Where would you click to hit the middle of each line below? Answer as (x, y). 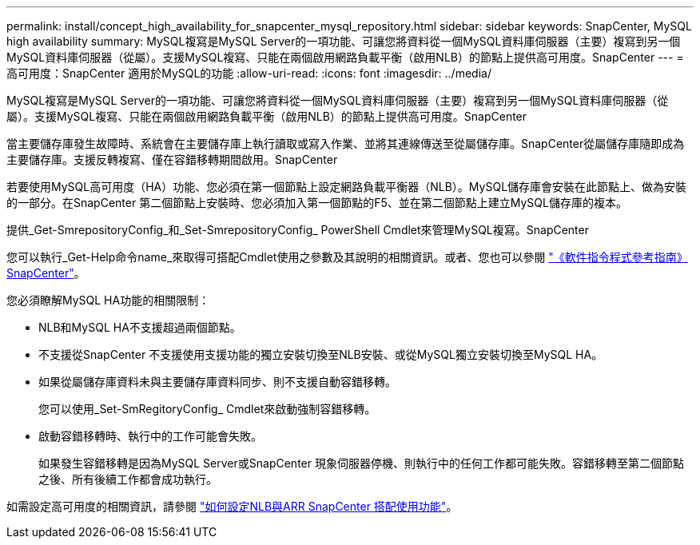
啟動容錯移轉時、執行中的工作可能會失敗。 (150, 436)
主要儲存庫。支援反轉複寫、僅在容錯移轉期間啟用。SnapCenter (172, 159)
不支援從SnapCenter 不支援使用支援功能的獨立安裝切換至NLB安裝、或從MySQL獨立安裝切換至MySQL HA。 (321, 354)
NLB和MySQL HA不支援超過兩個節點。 (140, 327)
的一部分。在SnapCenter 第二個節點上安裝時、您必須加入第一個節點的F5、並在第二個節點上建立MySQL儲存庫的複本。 (317, 203)
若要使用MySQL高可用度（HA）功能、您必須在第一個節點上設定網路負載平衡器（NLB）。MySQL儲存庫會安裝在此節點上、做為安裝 (347, 187)
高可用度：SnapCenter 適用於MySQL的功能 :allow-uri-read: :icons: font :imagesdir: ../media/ (249, 73)
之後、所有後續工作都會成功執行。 (128, 479)
